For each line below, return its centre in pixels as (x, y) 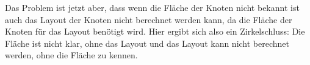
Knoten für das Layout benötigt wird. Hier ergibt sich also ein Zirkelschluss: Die (155, 31)
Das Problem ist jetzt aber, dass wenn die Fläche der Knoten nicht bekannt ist (152, 7)
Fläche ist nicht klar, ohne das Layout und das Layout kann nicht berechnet (147, 43)
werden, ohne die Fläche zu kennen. (71, 55)
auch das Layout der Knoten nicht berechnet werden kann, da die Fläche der (149, 19)
